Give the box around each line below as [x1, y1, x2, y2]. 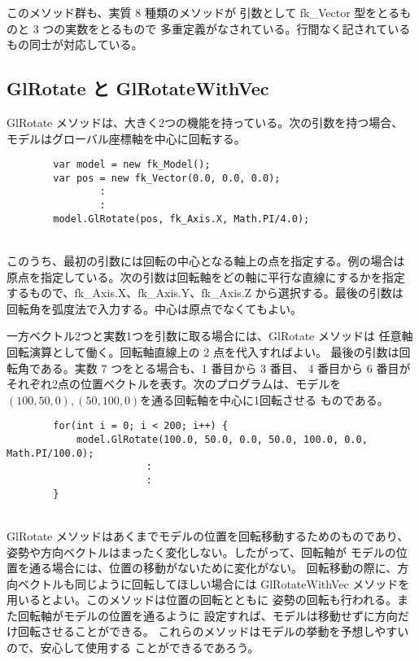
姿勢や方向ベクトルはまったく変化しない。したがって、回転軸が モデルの [7, 543, 396, 560]
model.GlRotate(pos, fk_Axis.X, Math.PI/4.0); [53, 212, 310, 225]
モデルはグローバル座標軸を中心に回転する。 [7, 129, 246, 147]
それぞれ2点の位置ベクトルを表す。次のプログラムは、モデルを [7, 375, 342, 392]
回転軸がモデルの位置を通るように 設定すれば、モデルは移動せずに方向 [17, 606, 398, 624]
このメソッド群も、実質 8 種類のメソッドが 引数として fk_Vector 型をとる [7, 4, 400, 20]
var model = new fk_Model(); [53, 159, 211, 171]
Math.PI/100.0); [7, 447, 94, 459]
